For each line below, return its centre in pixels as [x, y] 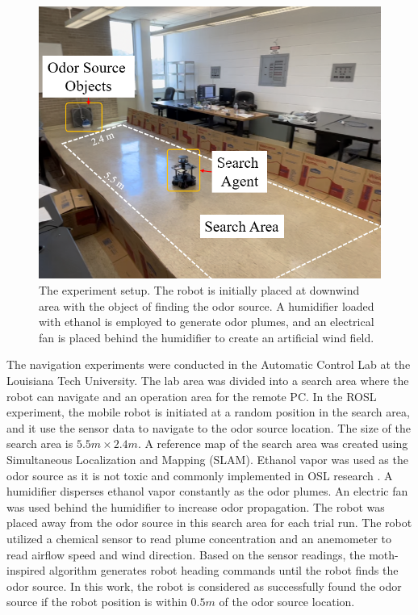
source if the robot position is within [97, 602]
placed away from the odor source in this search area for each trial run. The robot [209, 523]
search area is [40, 443]
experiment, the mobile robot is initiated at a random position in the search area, [208, 412]
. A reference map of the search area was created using [273, 443]
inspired [26, 570]
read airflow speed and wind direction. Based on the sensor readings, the [186, 554]
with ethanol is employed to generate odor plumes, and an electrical [207, 322]
